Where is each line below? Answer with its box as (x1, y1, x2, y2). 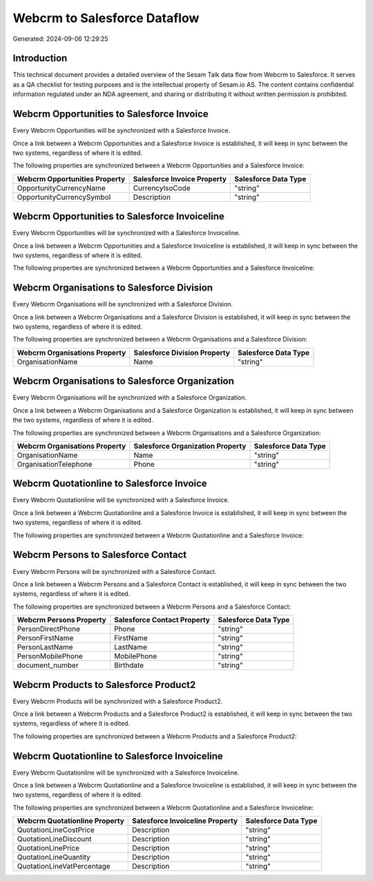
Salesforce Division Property (133, 348, 231, 358)
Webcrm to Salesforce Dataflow (12, 10, 200, 26)
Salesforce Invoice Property (133, 174, 227, 183)
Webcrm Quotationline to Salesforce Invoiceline (12, 750, 224, 762)
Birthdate (114, 660, 144, 670)
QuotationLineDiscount (17, 834, 92, 844)
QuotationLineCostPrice (17, 825, 95, 835)
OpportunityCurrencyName (17, 183, 106, 193)
